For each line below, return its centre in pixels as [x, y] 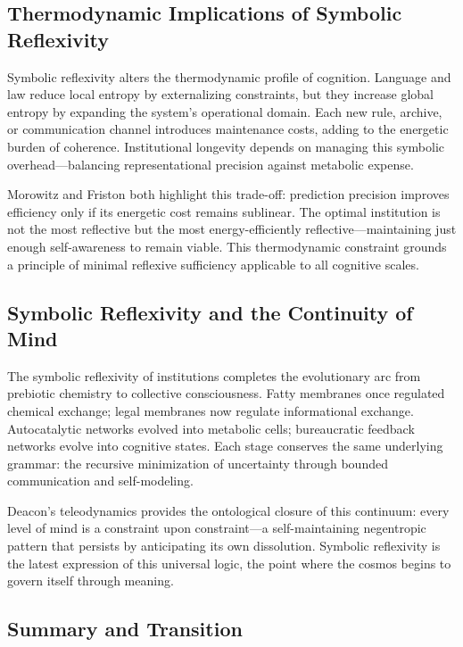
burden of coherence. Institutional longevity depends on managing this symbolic [226, 146]
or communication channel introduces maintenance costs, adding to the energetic [228, 129]
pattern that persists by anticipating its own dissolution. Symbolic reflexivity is [224, 546]
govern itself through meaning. [91, 581]
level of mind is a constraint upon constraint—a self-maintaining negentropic [217, 528]
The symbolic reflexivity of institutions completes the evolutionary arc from [214, 375]
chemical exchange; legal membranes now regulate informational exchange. [211, 410]
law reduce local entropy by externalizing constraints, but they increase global [220, 94]
